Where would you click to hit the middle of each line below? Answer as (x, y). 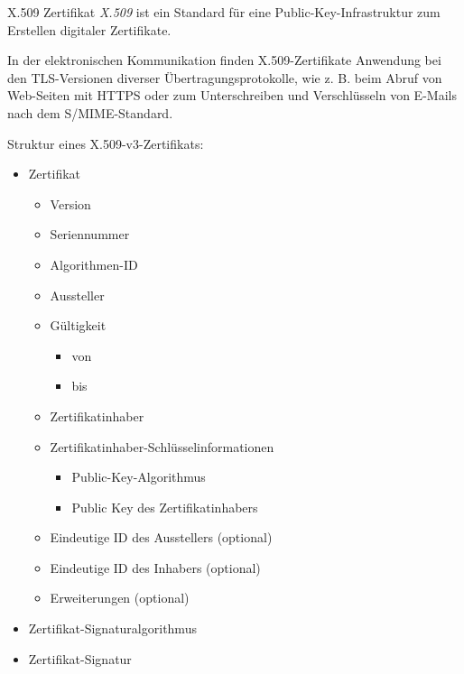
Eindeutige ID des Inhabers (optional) (155, 567)
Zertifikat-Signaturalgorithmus (112, 628)
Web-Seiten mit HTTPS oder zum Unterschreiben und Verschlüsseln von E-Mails (232, 95)
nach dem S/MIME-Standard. (90, 112)
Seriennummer (90, 234)
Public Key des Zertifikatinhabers (165, 507)
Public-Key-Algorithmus (139, 477)
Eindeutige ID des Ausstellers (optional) (161, 537)
